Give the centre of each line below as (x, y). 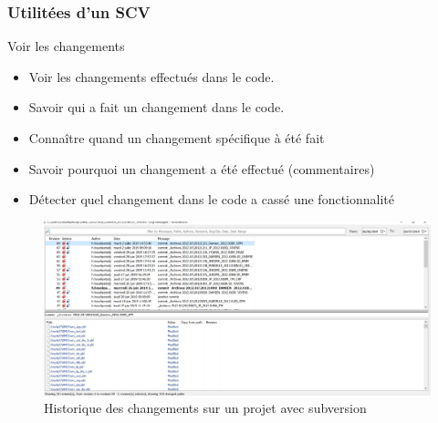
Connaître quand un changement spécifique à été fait (177, 138)
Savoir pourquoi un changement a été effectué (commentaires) (202, 168)
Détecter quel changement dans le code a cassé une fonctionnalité (211, 199)
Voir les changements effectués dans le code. (151, 76)
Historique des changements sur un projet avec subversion (205, 408)
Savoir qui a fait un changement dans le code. (156, 107)
